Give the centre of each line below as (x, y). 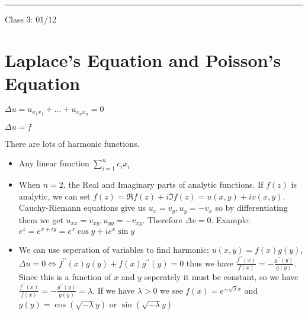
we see (171, 290)
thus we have (210, 263)
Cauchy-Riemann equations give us (82, 208)
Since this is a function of (65, 277)
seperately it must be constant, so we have (221, 277)
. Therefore (162, 219)
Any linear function (54, 163)
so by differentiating (251, 208)
